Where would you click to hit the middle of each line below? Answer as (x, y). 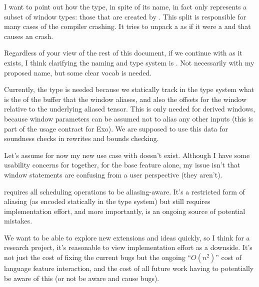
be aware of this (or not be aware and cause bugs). (82, 278)
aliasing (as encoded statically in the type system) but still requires (107, 201)
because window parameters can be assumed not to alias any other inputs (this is (129, 118)
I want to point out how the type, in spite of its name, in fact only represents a (125, 6)
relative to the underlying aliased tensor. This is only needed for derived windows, (130, 109)
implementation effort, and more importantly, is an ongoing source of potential (125, 211)
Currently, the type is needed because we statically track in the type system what (129, 89)
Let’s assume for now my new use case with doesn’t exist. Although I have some (127, 155)
